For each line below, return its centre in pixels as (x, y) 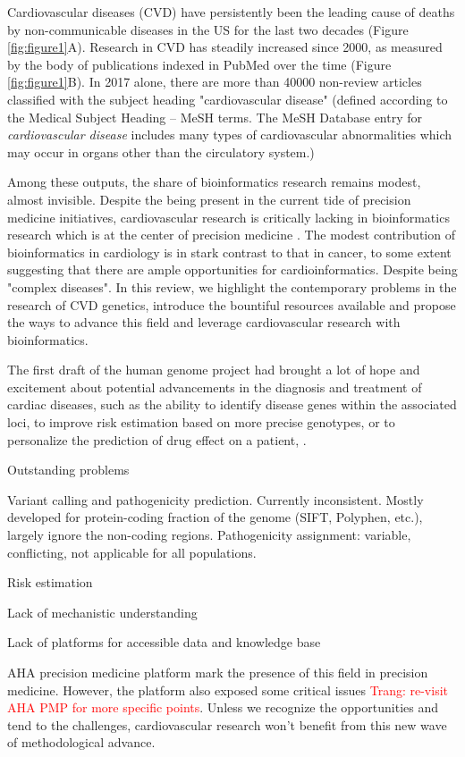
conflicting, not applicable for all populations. (132, 552)
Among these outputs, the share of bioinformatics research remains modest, (214, 182)
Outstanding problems (68, 470)
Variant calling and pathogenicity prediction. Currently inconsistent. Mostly (216, 499)
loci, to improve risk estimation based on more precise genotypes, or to (201, 422)
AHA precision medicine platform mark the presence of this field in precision (218, 672)
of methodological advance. (81, 742)
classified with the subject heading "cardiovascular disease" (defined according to (228, 99)
